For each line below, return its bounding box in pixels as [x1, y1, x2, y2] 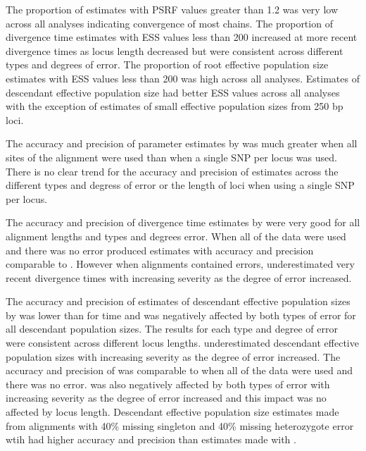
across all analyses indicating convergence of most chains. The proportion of [6, 16, 333, 30]
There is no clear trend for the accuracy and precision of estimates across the [6, 163, 339, 178]
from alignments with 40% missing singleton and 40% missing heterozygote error [6, 418, 354, 433]
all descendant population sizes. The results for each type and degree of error [6, 321, 338, 336]
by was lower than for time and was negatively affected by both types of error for [6, 307, 356, 322]
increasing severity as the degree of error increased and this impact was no [6, 390, 327, 405]
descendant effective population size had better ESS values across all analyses [6, 85, 340, 99]
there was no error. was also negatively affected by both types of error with [6, 376, 330, 391]
